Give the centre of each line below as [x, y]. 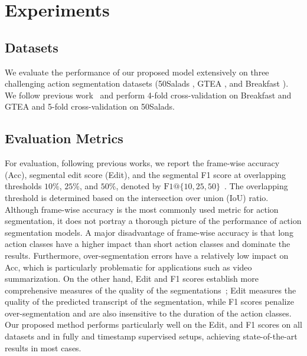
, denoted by [138, 186]
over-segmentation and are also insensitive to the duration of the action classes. [148, 313]
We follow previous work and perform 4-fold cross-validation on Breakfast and [148, 95]
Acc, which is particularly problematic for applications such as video [128, 267]
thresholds [23, 186]
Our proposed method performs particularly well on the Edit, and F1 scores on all [153, 324]
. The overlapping [256, 186]
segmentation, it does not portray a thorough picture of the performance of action [153, 221]
